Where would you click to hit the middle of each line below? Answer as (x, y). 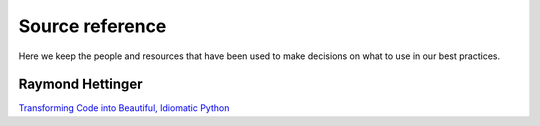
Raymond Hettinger (80, 84)
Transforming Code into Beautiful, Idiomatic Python (124, 108)
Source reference (92, 26)
